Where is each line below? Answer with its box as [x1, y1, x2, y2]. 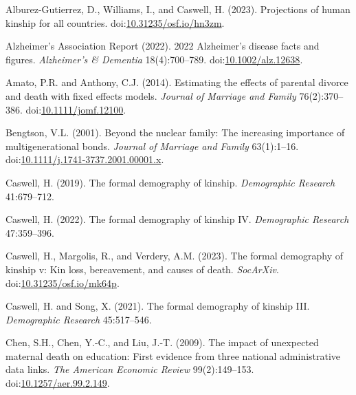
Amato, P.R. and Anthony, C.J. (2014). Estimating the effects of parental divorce [5, 75, 348, 89]
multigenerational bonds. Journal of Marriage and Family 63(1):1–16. [5, 138, 299, 153]
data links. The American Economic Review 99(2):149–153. [5, 362, 254, 376]
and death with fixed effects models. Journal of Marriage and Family [5, 88, 296, 103]
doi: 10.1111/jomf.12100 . [25, 102, 126, 116]
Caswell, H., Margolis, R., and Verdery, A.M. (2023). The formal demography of [5, 248, 343, 263]
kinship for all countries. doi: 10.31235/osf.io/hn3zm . [5, 15, 225, 30]
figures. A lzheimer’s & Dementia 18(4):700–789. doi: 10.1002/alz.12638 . [5, 52, 303, 66]
